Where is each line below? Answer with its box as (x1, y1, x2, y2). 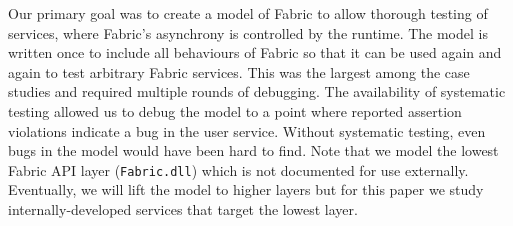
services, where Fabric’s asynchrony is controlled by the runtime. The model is (8, 22, 488, 43)
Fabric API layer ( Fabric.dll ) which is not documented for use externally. (8, 159, 469, 180)
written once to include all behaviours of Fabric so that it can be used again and (8, 42, 502, 63)
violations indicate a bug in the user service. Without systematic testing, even (8, 120, 486, 141)
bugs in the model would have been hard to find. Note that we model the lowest (8, 140, 499, 161)
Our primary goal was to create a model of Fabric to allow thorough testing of (8, 3, 488, 23)
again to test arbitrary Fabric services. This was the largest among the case (8, 61, 470, 82)
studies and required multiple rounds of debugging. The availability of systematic (8, 81, 506, 102)
